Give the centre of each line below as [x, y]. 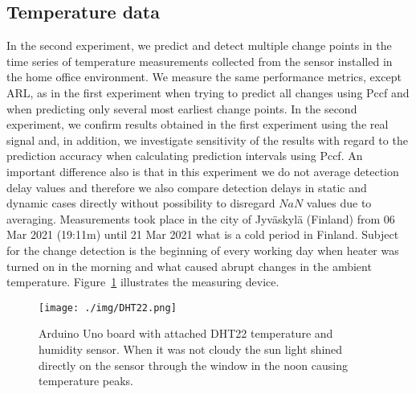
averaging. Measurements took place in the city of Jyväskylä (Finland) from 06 [201, 218]
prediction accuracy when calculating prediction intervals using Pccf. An [185, 156]
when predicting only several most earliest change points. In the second [182, 108]
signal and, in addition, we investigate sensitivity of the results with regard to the [207, 140]
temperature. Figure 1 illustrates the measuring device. [143, 282]
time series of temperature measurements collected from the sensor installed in [200, 61]
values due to [339, 203]
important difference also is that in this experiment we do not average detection [203, 171]
